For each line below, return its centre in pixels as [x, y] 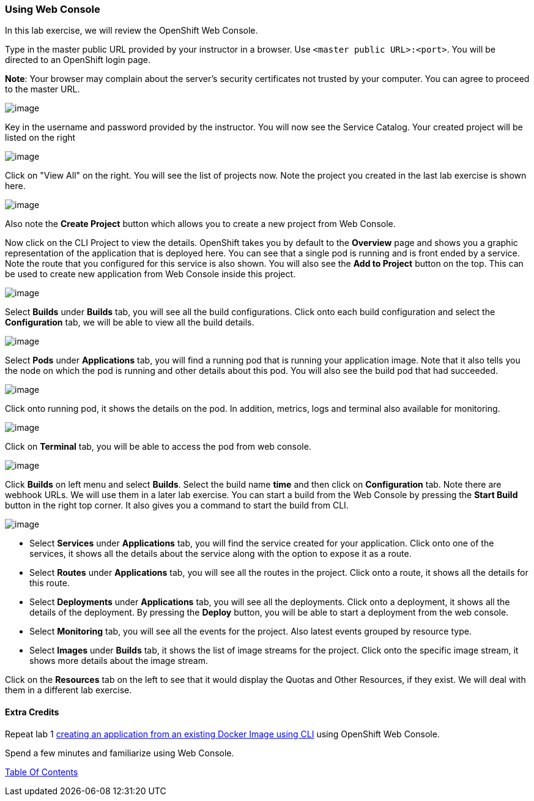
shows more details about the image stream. [119, 661]
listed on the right [40, 138]
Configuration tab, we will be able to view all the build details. [130, 322]
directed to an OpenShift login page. [78, 60]
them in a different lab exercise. [69, 690]
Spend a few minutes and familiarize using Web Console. [120, 753]
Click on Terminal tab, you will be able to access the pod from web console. [158, 447]
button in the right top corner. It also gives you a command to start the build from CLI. [177, 505]
